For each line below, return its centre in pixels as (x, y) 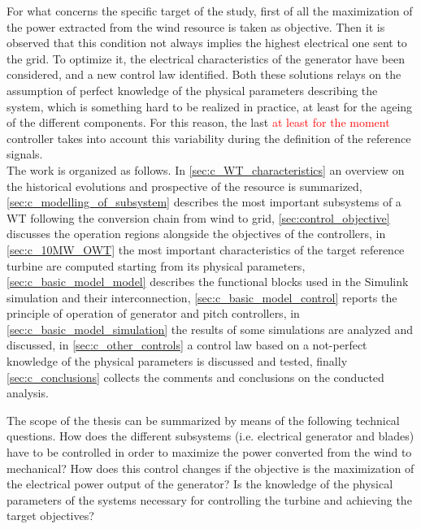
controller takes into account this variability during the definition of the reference (209, 138)
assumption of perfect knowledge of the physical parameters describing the (192, 90)
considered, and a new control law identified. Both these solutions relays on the (204, 74)
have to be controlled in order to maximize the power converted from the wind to (209, 452)
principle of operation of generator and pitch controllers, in (153, 313)
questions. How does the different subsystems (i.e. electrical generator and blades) (210, 436)
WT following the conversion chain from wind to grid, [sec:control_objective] (198, 217)
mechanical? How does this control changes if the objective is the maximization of (210, 468)
